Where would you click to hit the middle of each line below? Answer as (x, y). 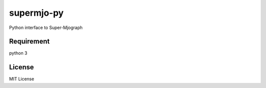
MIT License (22, 79)
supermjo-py (36, 13)
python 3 (18, 53)
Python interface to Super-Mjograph (46, 28)
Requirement (30, 42)
